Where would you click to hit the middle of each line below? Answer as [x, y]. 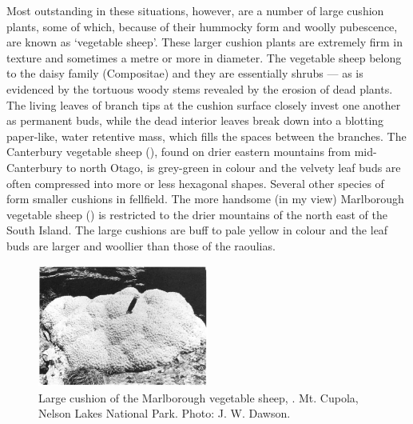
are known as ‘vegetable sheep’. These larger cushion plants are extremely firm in [205, 42]
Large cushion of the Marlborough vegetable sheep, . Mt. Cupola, [199, 397]
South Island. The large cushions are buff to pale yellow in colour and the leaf [197, 230]
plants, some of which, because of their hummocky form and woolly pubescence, [202, 26]
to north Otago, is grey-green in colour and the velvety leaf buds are [233, 167]
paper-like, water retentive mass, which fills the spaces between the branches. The [206, 136]
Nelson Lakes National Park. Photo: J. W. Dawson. [165, 413]
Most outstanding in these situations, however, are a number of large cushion [195, 10]
